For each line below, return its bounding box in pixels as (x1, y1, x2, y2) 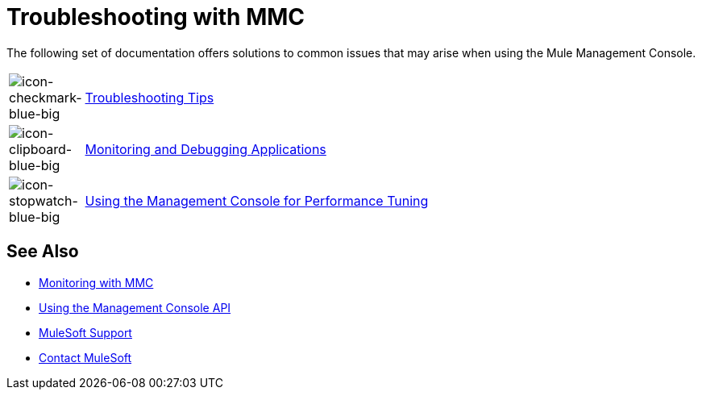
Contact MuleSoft (39, 350, 132, 365)
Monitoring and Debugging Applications (85, 140, 326, 157)
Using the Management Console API (39, 300, 231, 315)
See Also (6, 241, 79, 262)
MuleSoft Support (39, 325, 132, 340)
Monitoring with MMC (39, 275, 154, 290)
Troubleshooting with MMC (6, 3, 305, 31)
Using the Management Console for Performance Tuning (85, 192, 429, 209)
